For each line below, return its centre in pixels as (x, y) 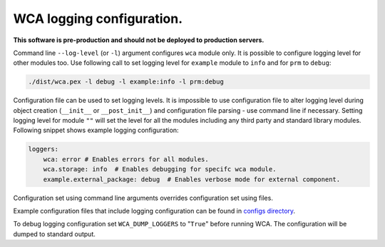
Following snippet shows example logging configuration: (96, 130)
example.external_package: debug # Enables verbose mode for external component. (192, 179)
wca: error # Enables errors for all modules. (126, 159)
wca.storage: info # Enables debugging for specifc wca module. (160, 169)
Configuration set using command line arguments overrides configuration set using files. (143, 198)
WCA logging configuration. (98, 19)
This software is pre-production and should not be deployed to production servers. (139, 40)
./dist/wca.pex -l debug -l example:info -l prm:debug (126, 82)
